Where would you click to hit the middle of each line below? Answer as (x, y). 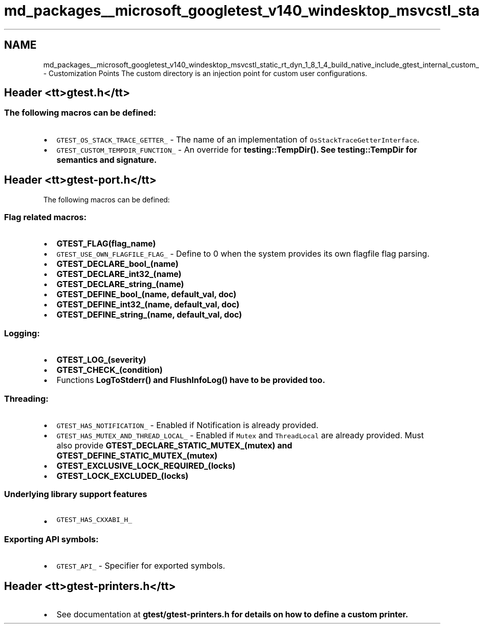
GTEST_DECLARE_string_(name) (120, 284)
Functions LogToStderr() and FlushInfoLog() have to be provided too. (191, 380)
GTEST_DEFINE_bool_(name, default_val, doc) (146, 294)
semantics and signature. (107, 160)
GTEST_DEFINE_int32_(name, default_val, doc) (148, 305)
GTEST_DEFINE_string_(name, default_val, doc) (149, 315)
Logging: (22, 333)
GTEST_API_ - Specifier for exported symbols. (141, 566)
